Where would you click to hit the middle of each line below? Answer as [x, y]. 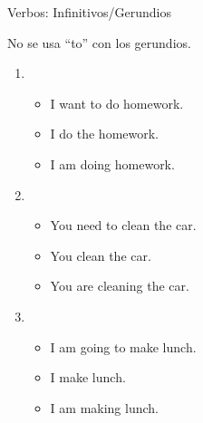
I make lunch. [88, 377]
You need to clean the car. [123, 225]
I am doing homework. [112, 163]
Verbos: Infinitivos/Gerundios [89, 12]
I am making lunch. [104, 407]
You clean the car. [101, 255]
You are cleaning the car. [120, 286]
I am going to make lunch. [123, 346]
